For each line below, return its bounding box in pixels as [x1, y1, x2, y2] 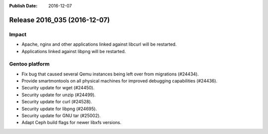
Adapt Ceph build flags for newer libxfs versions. [21, 120, 122, 126]
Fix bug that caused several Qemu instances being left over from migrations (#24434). [21, 71, 199, 77]
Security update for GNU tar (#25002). [21, 113, 101, 119]
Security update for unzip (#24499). [21, 92, 96, 98]
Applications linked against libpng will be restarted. [21, 48, 126, 54]
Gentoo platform [9, 61, 50, 67]
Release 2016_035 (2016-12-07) [9, 15, 110, 24]
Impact [9, 31, 27, 38]
